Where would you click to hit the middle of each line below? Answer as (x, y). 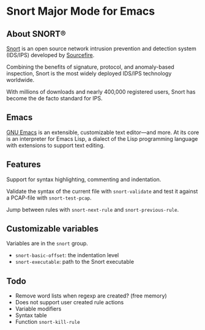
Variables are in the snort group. (47, 244)
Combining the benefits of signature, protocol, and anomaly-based (90, 67)
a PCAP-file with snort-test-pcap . (49, 198)
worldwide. (20, 80)
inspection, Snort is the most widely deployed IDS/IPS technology (89, 73)
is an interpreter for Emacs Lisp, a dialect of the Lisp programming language (102, 138)
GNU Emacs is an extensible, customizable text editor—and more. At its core (103, 132)
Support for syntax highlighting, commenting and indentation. (84, 179)
